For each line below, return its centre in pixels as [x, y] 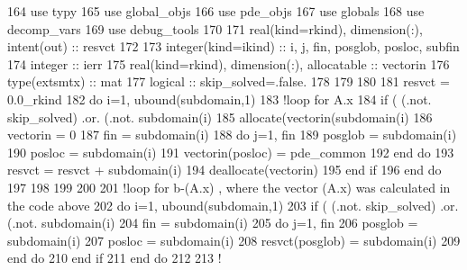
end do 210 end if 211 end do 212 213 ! [114, 258]
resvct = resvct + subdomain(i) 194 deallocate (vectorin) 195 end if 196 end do [224, 170]
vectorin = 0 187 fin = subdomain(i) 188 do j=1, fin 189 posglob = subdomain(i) [232, 135]
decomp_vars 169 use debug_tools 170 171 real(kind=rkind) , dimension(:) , [215, 28]
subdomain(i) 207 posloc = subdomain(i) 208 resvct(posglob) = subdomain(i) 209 [234, 240]
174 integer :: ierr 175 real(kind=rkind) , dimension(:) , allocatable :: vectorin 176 [229, 63]
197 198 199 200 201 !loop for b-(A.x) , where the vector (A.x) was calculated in [229, 187]
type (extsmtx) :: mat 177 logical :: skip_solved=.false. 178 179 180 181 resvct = [229, 81]
